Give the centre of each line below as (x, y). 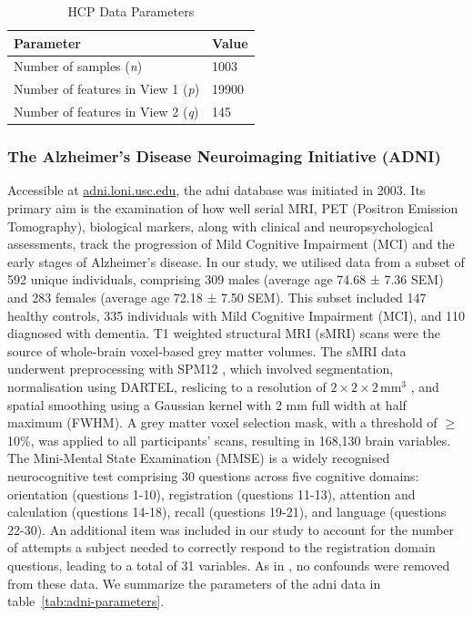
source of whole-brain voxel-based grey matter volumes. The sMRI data (207, 350)
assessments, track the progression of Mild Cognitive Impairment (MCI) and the (231, 244)
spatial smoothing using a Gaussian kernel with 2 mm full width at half (207, 404)
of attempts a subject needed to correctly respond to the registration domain (221, 547)
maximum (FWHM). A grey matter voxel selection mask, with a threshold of (222, 422)
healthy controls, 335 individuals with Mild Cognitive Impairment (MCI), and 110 (236, 315)
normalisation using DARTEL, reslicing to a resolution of (167, 386)
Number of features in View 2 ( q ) (106, 112)
